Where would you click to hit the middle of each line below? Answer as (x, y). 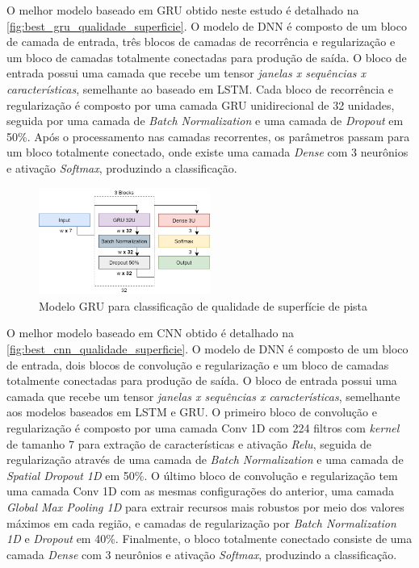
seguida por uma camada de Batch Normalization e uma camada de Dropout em (205, 121)
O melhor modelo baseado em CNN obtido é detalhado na (150, 333)
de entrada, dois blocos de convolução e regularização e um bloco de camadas (198, 364)
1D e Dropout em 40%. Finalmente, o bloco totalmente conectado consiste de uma (209, 539)
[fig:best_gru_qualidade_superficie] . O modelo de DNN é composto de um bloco (207, 25)
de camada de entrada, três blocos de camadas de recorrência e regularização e (201, 42)
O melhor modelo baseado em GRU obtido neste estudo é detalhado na (183, 10)
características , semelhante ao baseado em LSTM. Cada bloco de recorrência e (200, 88)
